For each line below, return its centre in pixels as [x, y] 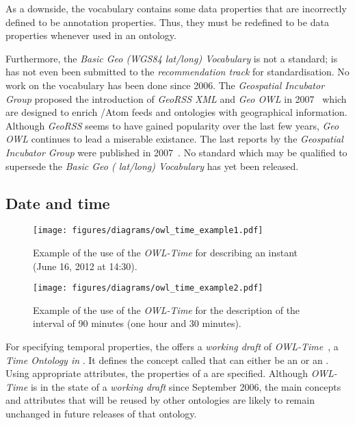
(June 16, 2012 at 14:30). [85, 266]
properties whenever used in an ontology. [91, 35]
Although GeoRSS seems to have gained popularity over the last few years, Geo [172, 125]
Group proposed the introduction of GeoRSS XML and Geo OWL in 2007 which [176, 98]
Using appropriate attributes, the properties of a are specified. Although [157, 373]
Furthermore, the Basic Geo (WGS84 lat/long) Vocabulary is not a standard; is [172, 58]
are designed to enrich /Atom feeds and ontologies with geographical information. [176, 112]
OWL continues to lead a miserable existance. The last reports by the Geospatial [174, 139]
